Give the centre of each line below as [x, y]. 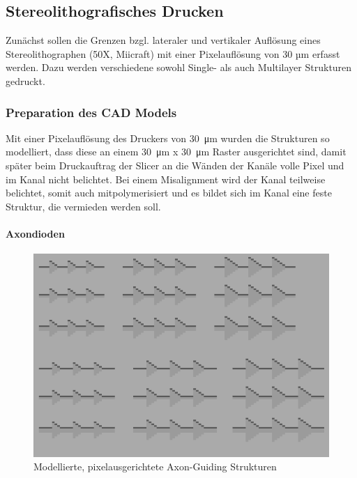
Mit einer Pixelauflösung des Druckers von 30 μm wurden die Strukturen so [168, 138]
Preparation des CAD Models [91, 112]
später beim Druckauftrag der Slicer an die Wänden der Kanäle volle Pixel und [175, 165]
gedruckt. [25, 80]
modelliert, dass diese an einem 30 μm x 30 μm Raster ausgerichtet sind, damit [176, 152]
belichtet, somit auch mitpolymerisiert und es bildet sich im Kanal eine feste [169, 193]
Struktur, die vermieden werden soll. [83, 206]
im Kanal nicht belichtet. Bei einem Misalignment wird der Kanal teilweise [166, 179]
